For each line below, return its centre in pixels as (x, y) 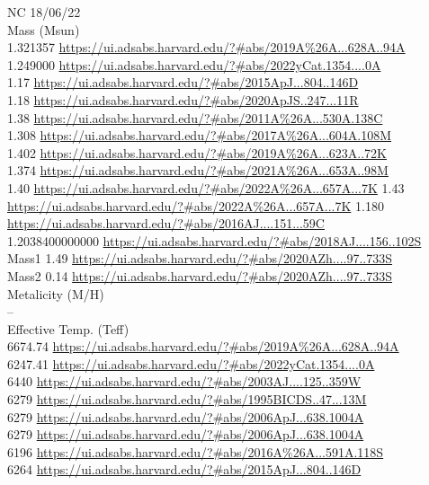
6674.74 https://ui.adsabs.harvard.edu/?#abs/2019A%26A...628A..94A (203, 346)
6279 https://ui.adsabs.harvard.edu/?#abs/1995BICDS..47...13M (187, 399)
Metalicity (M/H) (56, 293)
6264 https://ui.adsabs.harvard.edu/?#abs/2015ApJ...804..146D (184, 469)
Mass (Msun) (44, 29)
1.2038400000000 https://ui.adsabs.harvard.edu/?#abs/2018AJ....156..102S (214, 240)
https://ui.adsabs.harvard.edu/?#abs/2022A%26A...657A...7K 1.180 (196, 205)
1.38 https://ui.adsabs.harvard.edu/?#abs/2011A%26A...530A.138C (195, 117)
